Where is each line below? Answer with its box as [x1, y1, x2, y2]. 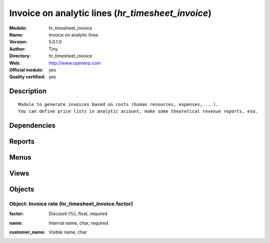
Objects [9, 185, 34, 193]
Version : [9, 39, 27, 45]
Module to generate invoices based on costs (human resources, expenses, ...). [18, 101, 218, 107]
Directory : [9, 53, 31, 59]
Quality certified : [9, 74, 46, 80]
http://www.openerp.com [48, 60, 101, 66]
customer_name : [9, 229, 45, 235]
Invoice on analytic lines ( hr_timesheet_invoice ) [9, 7, 212, 18]
